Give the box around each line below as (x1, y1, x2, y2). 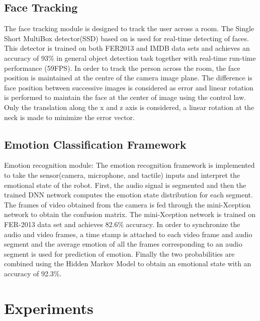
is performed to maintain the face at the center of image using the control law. (4, 92, 246, 102)
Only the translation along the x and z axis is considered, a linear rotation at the (4, 101, 254, 112)
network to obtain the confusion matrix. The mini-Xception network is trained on (4, 209, 256, 220)
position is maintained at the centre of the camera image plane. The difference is (4, 72, 252, 83)
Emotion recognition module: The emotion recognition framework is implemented (4, 160, 255, 170)
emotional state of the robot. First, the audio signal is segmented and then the (4, 179, 246, 190)
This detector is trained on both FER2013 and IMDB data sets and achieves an (4, 43, 250, 53)
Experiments (4, 297, 94, 318)
